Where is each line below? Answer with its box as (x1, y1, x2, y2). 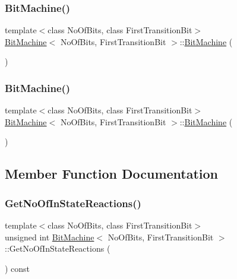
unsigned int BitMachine (5, 230, 94, 243)
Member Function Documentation (5, 164, 219, 183)
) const (5, 262, 30, 274)
